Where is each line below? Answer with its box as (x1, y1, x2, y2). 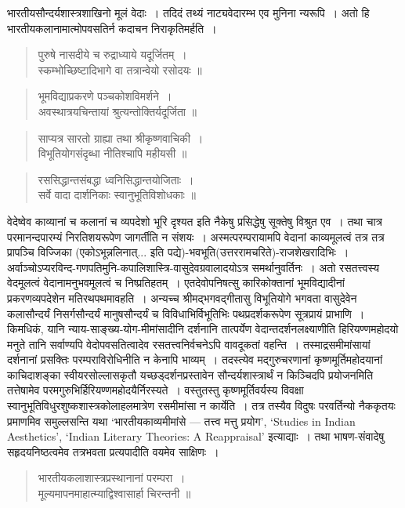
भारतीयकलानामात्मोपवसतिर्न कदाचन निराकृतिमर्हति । (7, 20, 217, 36)
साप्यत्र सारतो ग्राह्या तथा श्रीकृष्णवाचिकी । (38, 129, 204, 146)
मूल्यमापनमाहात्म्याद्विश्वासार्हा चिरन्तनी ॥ (38, 485, 191, 502)
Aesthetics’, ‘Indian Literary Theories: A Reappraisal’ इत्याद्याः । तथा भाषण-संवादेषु (7, 428, 385, 444)
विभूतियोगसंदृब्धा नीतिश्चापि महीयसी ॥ (38, 145, 187, 161)
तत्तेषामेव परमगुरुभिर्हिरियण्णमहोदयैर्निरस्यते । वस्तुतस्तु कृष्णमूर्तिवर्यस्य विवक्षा (7, 382, 304, 398)
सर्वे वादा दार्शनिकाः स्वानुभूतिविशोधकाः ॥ (38, 187, 197, 203)
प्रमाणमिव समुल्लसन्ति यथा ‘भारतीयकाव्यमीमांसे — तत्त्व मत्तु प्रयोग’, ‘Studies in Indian (7, 412, 356, 429)
